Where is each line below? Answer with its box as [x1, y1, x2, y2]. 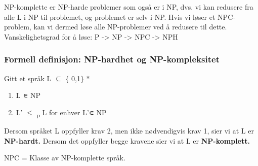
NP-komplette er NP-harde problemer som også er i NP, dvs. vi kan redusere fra [4, 2, 253, 12]
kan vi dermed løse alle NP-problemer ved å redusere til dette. [33, 21, 227, 32]
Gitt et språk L [4, 73, 52, 83]
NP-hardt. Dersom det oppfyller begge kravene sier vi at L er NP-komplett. [4, 135, 250, 146]
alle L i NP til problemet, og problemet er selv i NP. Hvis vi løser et [4, 11, 216, 22]
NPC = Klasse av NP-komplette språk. [4, 152, 125, 163]
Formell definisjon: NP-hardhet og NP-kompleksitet [4, 53, 220, 65]
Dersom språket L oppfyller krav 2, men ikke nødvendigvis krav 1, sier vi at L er [4, 125, 254, 136]
